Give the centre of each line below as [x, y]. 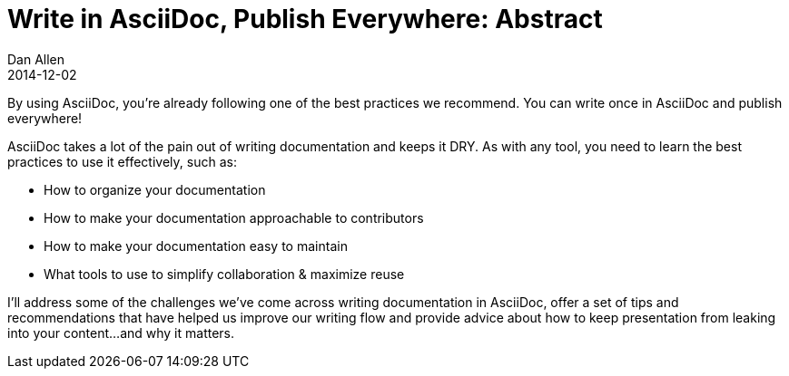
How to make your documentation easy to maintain [196, 246]
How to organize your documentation [155, 189]
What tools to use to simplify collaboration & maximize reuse [224, 274]
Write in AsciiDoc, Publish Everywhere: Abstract [305, 19]
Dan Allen [36, 59]
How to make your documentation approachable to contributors [234, 217]
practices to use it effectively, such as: [122, 161]
